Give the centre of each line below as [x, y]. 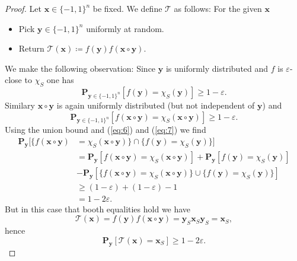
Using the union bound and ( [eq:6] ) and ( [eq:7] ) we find [106, 130]
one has [60, 80]
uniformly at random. [125, 28]
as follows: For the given [218, 8]
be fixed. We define [127, 8]
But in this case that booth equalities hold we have [98, 209]
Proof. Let [23, 8]
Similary [20, 105]
